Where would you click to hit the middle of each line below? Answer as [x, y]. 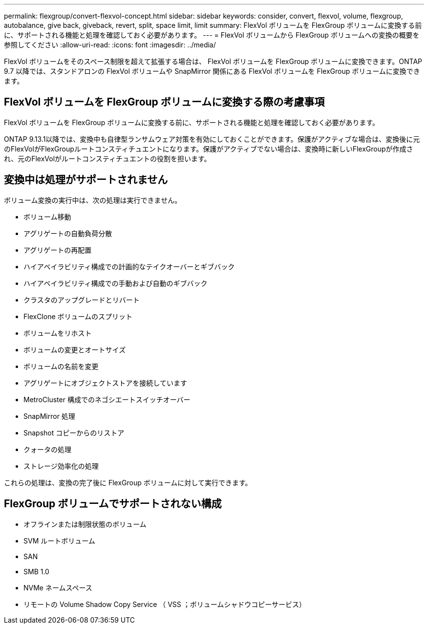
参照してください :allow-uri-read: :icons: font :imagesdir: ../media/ [110, 45]
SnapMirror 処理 [49, 416]
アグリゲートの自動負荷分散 [68, 233]
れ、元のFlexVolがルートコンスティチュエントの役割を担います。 [107, 158]
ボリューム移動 [47, 217]
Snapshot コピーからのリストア [74, 433]
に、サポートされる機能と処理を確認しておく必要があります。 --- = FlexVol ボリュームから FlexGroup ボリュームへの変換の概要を [212, 35]
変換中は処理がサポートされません [86, 180]
